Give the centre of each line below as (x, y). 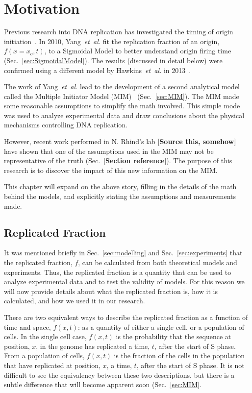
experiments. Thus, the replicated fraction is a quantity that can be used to (118, 272)
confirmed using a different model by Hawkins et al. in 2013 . (98, 70)
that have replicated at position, (52, 365)
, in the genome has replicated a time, (93, 346)
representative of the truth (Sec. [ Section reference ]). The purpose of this (118, 160)
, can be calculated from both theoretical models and (158, 262)
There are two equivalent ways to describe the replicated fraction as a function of (126, 317)
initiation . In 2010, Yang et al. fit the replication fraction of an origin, (112, 41)
